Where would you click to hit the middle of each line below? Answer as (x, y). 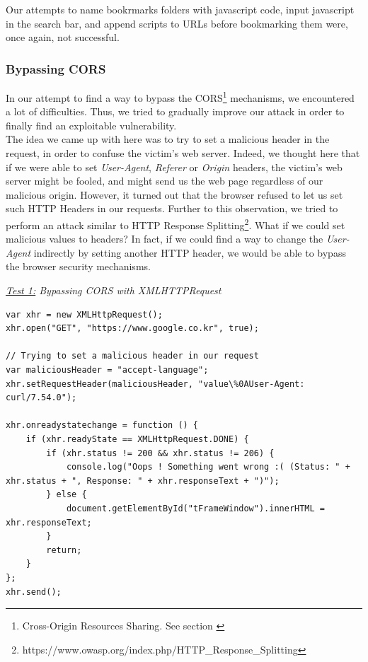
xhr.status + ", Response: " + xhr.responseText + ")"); (143, 481)
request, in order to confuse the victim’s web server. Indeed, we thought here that (183, 153)
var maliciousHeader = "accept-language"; (107, 370)
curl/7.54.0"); (41, 398)
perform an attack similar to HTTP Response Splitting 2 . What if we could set (176, 224)
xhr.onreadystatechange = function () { (102, 425)
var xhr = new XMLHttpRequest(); (84, 314)
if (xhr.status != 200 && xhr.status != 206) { (160, 453)
